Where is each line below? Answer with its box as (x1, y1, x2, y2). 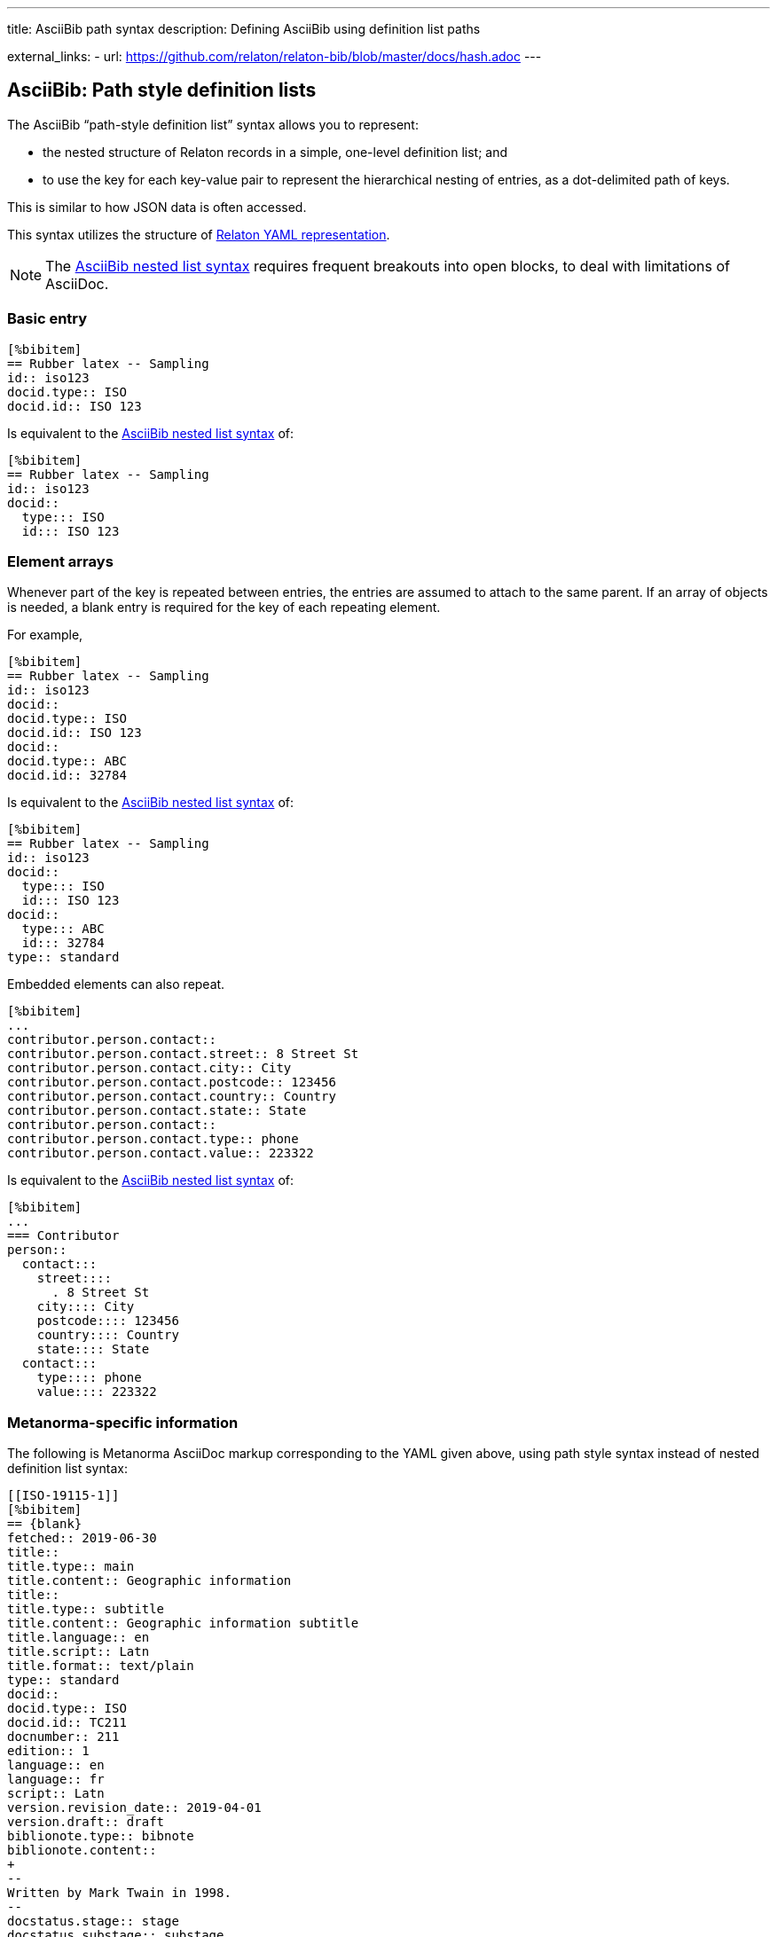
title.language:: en (7, 1630, 150, 1645)
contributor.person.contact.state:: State (7, 1103, 307, 1118)
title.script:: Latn (7, 1644, 150, 1659)
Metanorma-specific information (7, 1413, 239, 1431)
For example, (7, 627, 83, 643)
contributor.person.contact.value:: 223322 (7, 1146, 314, 1161)
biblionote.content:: (7, 1843, 157, 1858)
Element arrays (7, 552, 114, 570)
